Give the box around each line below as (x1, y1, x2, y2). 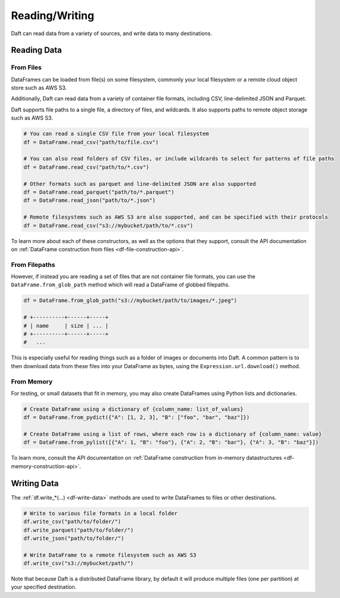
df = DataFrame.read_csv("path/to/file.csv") (23, 139, 159, 145)
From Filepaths (11, 260, 55, 269)
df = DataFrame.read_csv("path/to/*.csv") (23, 164, 149, 170)
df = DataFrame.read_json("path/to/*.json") (23, 197, 156, 204)
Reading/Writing (11, 9, 95, 22)
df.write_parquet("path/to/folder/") (23, 527, 134, 533)
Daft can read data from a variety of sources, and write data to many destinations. (11, 30, 213, 37)
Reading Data (11, 45, 63, 55)
